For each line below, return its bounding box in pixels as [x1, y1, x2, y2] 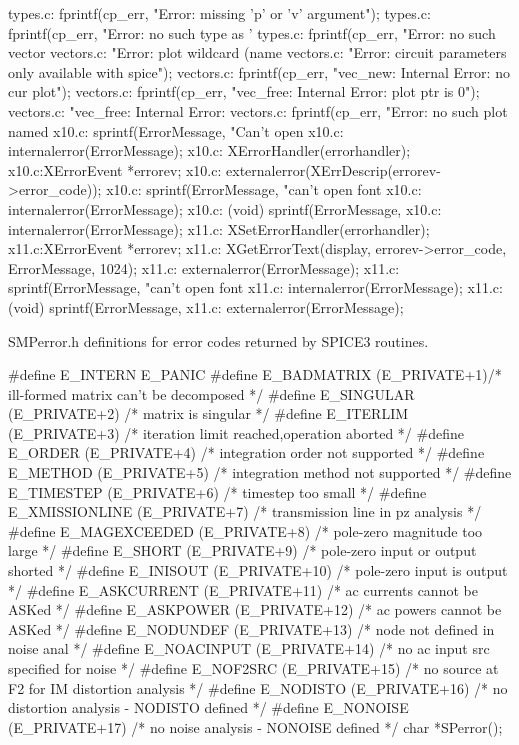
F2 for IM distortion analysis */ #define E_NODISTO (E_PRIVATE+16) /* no [8, 677, 508, 698]
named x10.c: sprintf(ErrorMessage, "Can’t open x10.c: [8, 120, 344, 141]
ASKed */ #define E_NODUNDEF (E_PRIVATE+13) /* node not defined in [8, 618, 495, 639]
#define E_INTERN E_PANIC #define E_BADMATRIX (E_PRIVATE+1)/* [8, 364, 502, 385]
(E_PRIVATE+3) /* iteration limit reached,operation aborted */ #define [8, 422, 464, 443]
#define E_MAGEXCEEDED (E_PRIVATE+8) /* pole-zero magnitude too [8, 520, 483, 541]
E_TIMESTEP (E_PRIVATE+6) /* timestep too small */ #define [8, 481, 427, 502]
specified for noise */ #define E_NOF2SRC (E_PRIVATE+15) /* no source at [8, 658, 499, 678]
